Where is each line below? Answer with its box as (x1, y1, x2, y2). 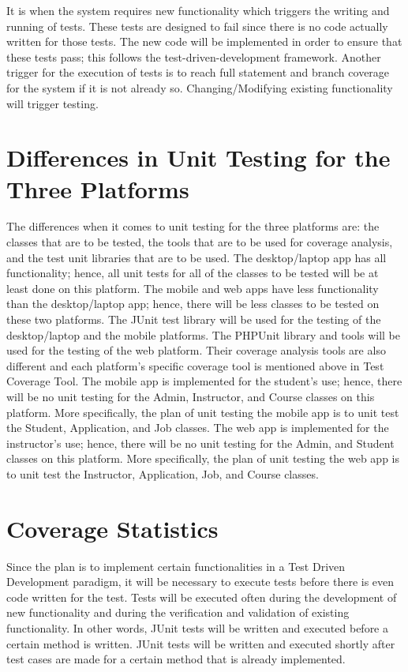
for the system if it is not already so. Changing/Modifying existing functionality (6, 79, 393, 96)
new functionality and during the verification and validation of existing (6, 604, 350, 621)
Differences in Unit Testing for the (6, 141, 391, 174)
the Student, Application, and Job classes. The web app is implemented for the (6, 419, 389, 436)
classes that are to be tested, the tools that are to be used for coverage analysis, (6, 234, 393, 250)
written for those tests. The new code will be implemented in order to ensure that (6, 33, 402, 50)
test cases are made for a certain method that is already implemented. (6, 651, 346, 667)
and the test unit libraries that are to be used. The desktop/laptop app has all (6, 249, 387, 265)
